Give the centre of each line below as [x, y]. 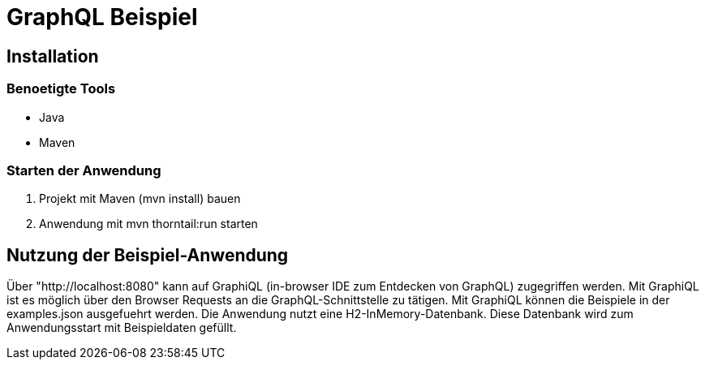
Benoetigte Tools [61, 89]
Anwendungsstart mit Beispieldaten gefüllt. [122, 328]
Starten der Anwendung [84, 170]
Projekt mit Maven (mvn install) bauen [140, 199]
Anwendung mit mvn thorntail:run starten [148, 224]
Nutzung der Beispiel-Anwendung [148, 255]
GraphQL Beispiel [102, 17]
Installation [53, 56]
